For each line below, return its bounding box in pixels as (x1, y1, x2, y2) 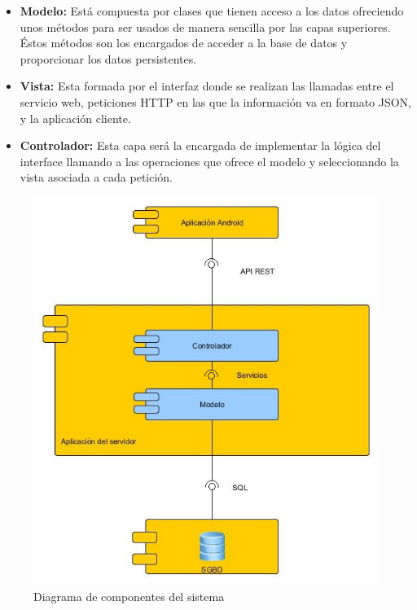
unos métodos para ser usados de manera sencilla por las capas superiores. (20, 18, 391, 35)
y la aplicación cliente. (20, 109, 131, 126)
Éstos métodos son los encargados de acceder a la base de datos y (20, 34, 348, 51)
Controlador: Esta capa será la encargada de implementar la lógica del (20, 137, 381, 154)
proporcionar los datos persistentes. (20, 50, 197, 67)
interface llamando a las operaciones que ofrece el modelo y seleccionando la (20, 152, 399, 169)
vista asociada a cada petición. (20, 169, 173, 186)
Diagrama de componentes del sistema (33, 587, 225, 604)
